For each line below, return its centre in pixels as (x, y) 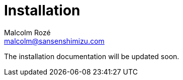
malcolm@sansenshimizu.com (54, 41)
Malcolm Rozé (27, 32)
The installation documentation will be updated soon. (92, 56)
